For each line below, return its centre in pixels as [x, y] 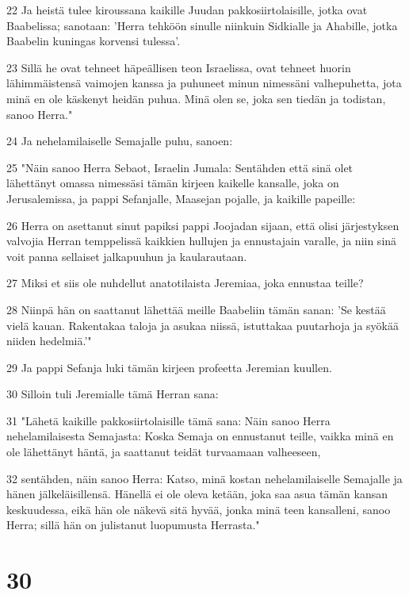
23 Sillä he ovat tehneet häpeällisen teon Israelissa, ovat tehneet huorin [179, 67]
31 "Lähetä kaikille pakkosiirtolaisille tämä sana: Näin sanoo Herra [168, 420]
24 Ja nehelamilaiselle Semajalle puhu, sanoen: [120, 141]
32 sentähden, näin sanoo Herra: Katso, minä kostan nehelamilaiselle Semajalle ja [204, 478]
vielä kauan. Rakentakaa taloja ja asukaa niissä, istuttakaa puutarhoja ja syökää [203, 325]
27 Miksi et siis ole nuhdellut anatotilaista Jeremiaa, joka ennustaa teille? [185, 283]
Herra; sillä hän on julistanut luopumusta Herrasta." [133, 525]
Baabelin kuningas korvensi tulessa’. [94, 41]
